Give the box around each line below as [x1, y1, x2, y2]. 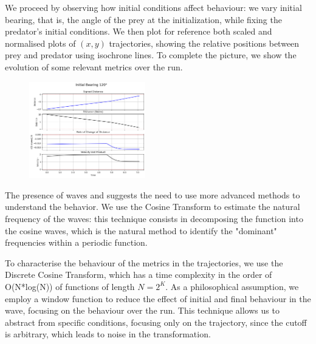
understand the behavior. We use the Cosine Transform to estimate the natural [5, 200, 300, 213]
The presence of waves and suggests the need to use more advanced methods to [5, 188, 300, 201]
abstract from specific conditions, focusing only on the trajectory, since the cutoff [5, 315, 307, 328]
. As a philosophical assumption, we [165, 280, 299, 292]
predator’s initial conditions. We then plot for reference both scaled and [5, 25, 272, 38]
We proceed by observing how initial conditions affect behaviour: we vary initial [5, 1, 302, 13]
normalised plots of [5, 36, 76, 49]
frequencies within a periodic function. [5, 236, 148, 249]
